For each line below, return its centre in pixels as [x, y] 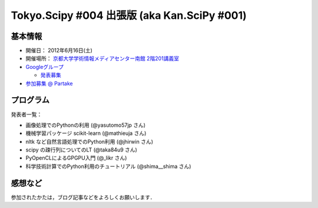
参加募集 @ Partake [49, 83]
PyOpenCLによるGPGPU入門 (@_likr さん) [76, 158]
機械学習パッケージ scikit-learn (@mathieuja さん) [86, 133]
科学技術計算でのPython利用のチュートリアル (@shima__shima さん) [108, 166]
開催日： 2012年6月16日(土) [59, 51]
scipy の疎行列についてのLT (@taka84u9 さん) [82, 150]
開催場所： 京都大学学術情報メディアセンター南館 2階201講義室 [102, 58]
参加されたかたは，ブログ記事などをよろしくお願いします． [83, 197]
